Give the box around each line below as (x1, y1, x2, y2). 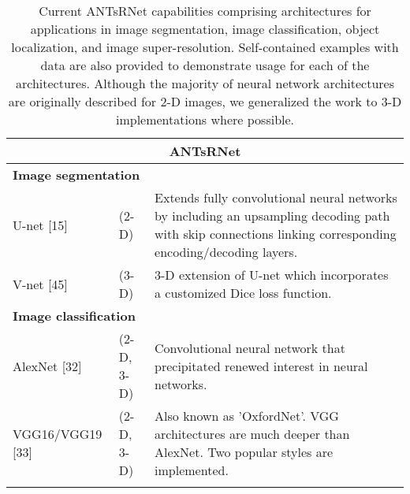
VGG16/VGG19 (13, 425, 102, 443)
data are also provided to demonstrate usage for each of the (40, 56, 370, 74)
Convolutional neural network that (155, 338, 345, 357)
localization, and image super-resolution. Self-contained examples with (11, 38, 399, 56)
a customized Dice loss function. (155, 284, 332, 302)
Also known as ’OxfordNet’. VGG (155, 407, 339, 425)
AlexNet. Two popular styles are (155, 443, 334, 461)
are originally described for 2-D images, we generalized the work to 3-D (8, 92, 402, 110)
